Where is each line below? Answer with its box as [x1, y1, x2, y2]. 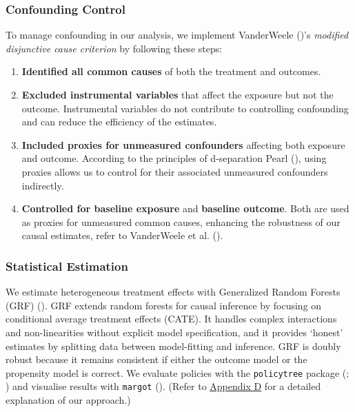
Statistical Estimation [6, 257, 128, 274]
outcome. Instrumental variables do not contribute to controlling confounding [21, 101, 349, 115]
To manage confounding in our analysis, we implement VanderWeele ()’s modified [6, 28, 349, 42]
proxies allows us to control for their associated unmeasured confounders [21, 164, 328, 178]
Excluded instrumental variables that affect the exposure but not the [21, 87, 334, 101]
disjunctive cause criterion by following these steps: [6, 41, 223, 55]
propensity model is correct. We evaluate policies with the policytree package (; [6, 365, 349, 380]
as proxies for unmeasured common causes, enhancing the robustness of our [21, 214, 341, 229]
